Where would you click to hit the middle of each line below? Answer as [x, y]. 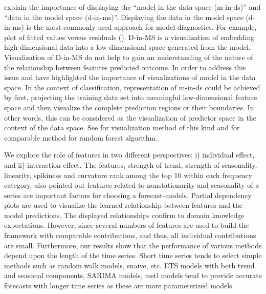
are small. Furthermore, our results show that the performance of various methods [133, 245]
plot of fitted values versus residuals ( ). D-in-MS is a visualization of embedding [129, 37]
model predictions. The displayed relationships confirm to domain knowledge [124, 215]
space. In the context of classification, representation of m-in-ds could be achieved [132, 87]
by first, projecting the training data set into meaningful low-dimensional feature [131, 97]
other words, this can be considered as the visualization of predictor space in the [130, 117]
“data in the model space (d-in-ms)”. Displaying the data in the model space [124, 17]
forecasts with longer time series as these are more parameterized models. [119, 286]
